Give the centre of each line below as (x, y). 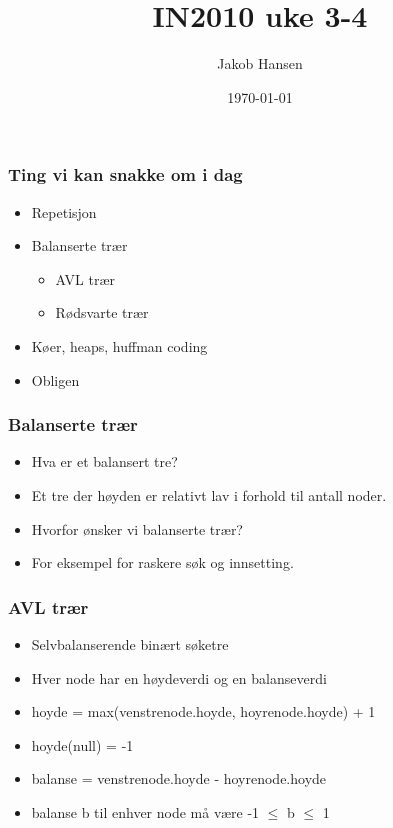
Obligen (55, 379)
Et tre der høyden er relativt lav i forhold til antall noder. (209, 494)
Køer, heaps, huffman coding (119, 345)
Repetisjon (64, 211)
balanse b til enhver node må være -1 (145, 811)
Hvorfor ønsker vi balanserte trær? (137, 528)
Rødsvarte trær (102, 312)
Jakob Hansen (260, 63)
